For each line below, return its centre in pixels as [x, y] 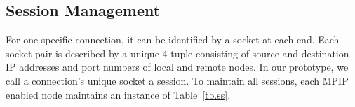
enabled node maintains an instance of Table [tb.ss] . [118, 94]
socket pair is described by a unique [82, 53]
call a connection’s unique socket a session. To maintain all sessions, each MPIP [177, 80]
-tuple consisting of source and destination [258, 53]
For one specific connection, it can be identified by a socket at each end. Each [173, 40]
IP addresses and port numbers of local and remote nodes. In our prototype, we [177, 67]
